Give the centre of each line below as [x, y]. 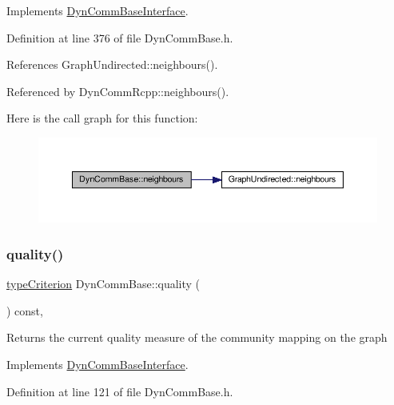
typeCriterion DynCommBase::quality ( [103, 284]
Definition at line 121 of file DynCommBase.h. [120, 391]
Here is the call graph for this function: [102, 118]
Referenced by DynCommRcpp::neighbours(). [118, 91]
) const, [25, 310]
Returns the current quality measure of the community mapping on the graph [197, 337]
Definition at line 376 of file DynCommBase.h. [120, 37]
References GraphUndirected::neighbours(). [112, 64]
